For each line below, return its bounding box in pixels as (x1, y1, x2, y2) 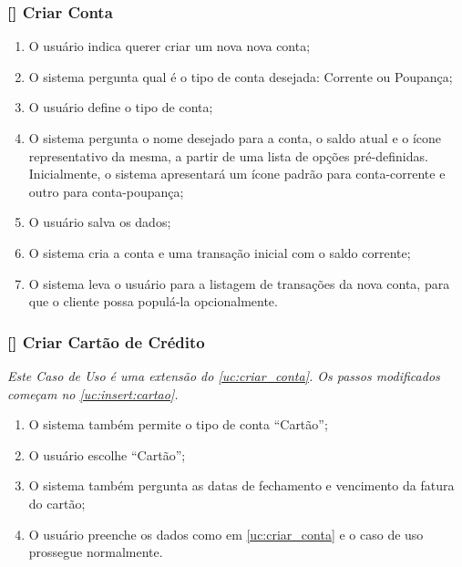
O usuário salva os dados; (28, 212, 171, 232)
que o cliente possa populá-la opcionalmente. (28, 292, 278, 311)
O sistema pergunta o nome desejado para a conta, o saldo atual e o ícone (28, 129, 442, 147)
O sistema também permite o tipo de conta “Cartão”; (28, 415, 328, 434)
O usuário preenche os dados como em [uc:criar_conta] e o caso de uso (28, 524, 424, 543)
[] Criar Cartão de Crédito (7, 330, 205, 353)
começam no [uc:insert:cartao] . (7, 384, 179, 403)
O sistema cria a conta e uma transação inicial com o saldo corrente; (28, 242, 411, 262)
